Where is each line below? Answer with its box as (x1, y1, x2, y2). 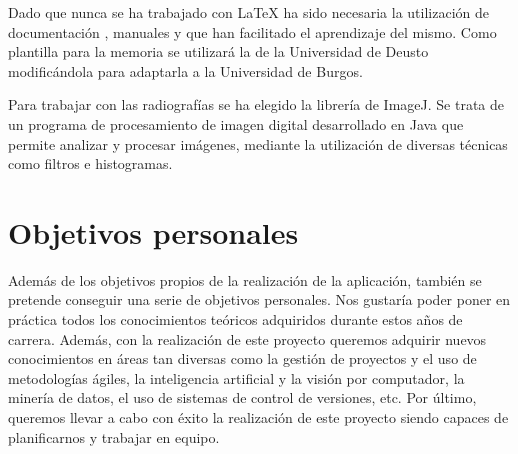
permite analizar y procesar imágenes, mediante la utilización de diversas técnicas (8, 133, 508, 154)
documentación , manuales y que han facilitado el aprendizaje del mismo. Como (8, 21, 497, 42)
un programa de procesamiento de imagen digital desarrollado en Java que (8, 113, 464, 134)
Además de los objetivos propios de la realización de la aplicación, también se (8, 269, 482, 290)
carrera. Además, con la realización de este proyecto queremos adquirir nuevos (8, 328, 487, 349)
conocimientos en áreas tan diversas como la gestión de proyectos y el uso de (8, 348, 477, 369)
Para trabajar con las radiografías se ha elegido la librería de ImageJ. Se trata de (8, 94, 504, 115)
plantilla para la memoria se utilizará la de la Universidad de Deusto (8, 41, 429, 62)
